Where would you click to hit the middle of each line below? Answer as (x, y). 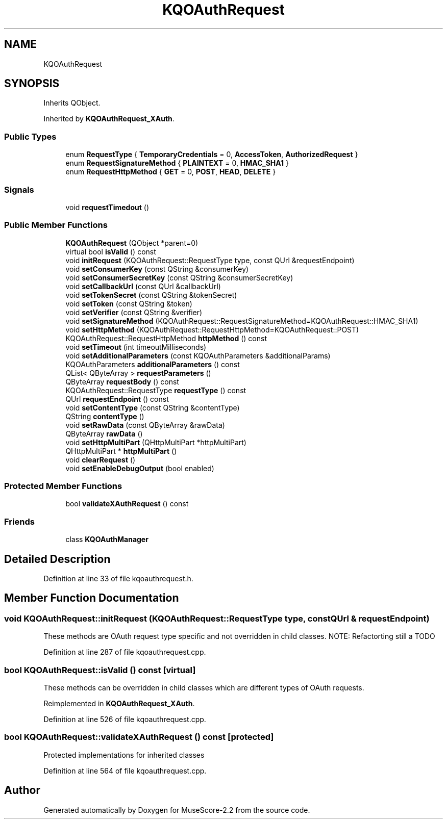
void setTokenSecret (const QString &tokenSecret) (151, 295)
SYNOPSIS (32, 84)
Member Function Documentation (92, 598)
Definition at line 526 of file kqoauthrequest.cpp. (125, 719)
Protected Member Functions (63, 486)
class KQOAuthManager (107, 539)
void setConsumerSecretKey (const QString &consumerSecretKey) (179, 277)
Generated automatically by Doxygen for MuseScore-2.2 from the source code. (177, 810)
